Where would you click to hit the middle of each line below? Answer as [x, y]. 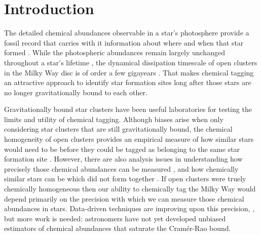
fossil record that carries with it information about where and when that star [124, 42]
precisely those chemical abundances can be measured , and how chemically [121, 168]
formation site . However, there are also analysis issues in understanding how [123, 159]
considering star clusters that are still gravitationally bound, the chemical [118, 129]
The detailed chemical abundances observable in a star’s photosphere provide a [127, 33]
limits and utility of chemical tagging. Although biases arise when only [114, 119]
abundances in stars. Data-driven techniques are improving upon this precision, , [129, 208]
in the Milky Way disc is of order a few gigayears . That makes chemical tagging [129, 72]
